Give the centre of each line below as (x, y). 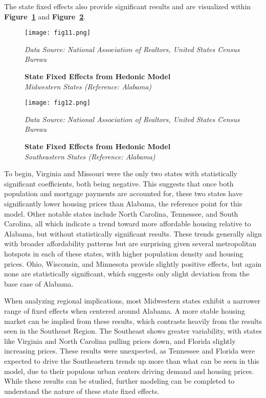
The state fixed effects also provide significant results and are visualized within (128, 6)
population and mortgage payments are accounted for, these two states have (123, 193)
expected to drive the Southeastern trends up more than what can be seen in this (132, 360)
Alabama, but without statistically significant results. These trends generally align (133, 233)
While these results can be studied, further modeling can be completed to (119, 381)
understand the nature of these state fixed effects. (82, 391)
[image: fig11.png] (58, 33)
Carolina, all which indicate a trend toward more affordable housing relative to (128, 224)
